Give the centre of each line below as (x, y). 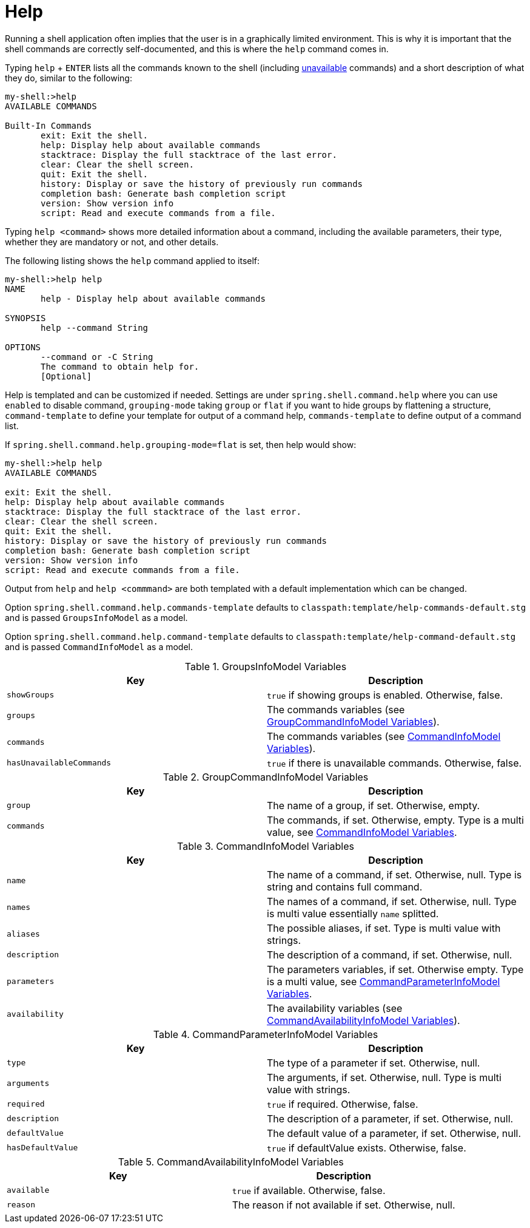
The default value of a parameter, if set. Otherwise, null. (394, 1133)
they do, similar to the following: (69, 78)
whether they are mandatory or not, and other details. (112, 242)
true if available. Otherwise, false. (309, 1190)
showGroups (31, 695)
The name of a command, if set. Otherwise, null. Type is (394, 874)
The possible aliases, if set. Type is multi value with (384, 928)
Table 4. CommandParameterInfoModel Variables (266, 1034)
